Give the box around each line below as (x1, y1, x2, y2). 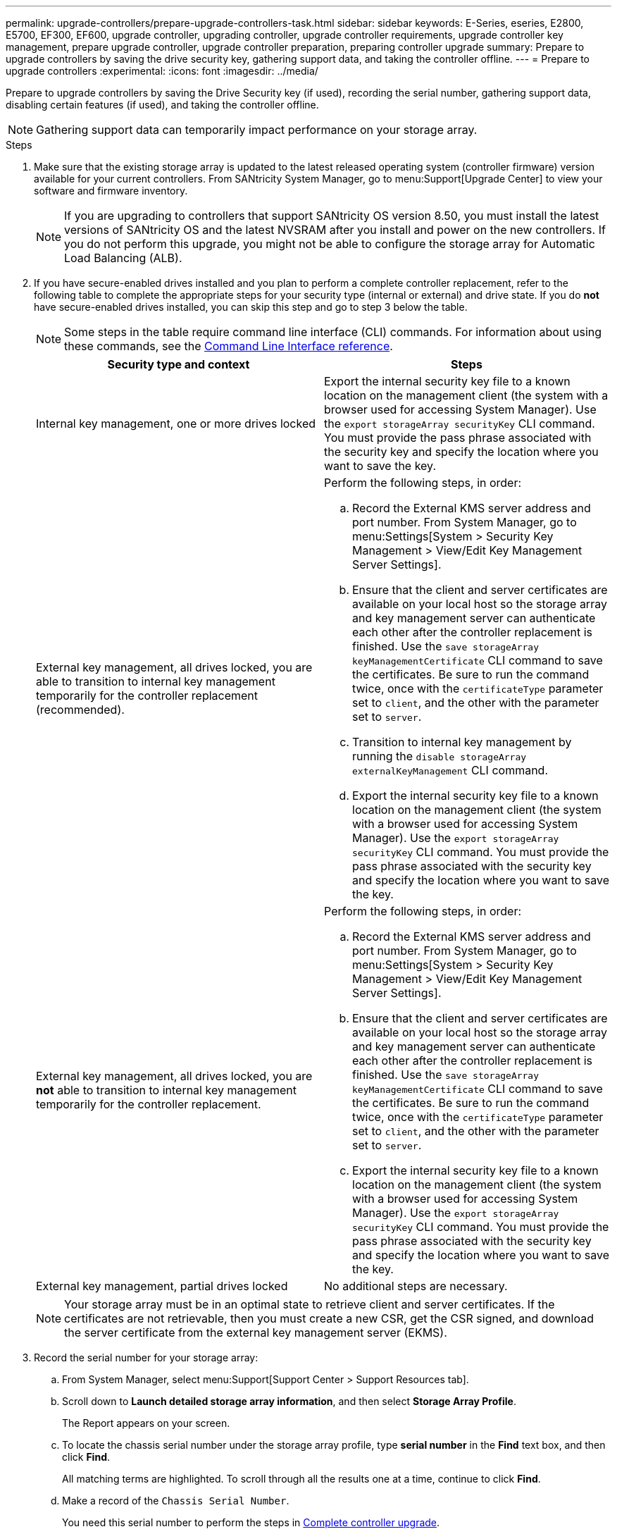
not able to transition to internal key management (36, 1083, 297, 1097)
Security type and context (107, 357, 250, 371)
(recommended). (36, 703, 125, 717)
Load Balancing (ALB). (64, 251, 182, 265)
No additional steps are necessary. (324, 1279, 508, 1293)
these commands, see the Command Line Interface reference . (64, 339, 393, 353)
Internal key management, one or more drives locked (36, 416, 316, 431)
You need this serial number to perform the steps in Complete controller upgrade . (62, 1516, 440, 1528)
